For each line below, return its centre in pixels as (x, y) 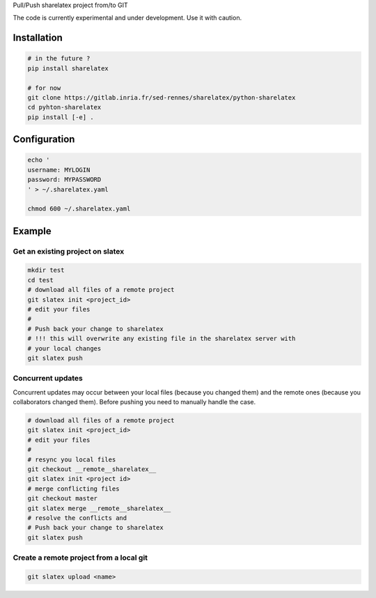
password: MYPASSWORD (64, 180)
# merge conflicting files (73, 489)
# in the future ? (59, 59)
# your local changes (64, 348)
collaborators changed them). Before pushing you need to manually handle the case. (134, 402)
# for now (44, 88)
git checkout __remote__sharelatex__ (92, 469)
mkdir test (46, 270)
